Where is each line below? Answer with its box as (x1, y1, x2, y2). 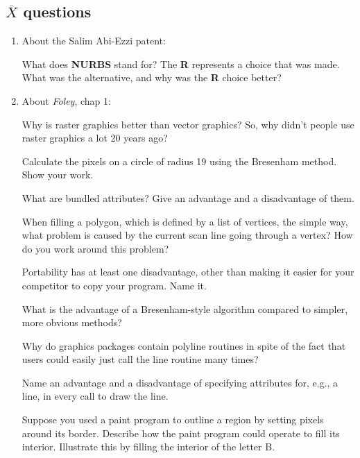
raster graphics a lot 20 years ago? (22, 130, 168, 145)
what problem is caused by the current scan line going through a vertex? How (22, 228, 353, 242)
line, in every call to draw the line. (22, 389, 169, 403)
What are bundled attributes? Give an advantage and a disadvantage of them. (22, 190, 354, 205)
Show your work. (22, 167, 94, 182)
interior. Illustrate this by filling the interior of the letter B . (22, 439, 275, 454)
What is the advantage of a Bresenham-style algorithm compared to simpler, (22, 301, 348, 316)
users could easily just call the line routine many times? (22, 352, 259, 366)
